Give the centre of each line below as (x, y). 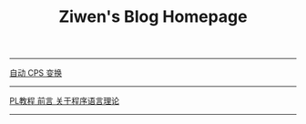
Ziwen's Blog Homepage (153, 17)
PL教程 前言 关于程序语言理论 (65, 101)
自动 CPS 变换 (36, 73)
